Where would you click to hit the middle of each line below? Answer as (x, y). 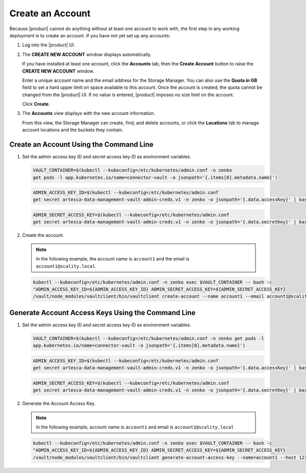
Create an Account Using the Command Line (82, 145)
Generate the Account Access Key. (59, 404)
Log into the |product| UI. (49, 45)
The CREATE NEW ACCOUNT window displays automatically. (87, 54)
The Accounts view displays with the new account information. (89, 113)
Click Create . (36, 104)
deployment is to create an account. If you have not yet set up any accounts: (90, 35)
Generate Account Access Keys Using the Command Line (103, 312)
